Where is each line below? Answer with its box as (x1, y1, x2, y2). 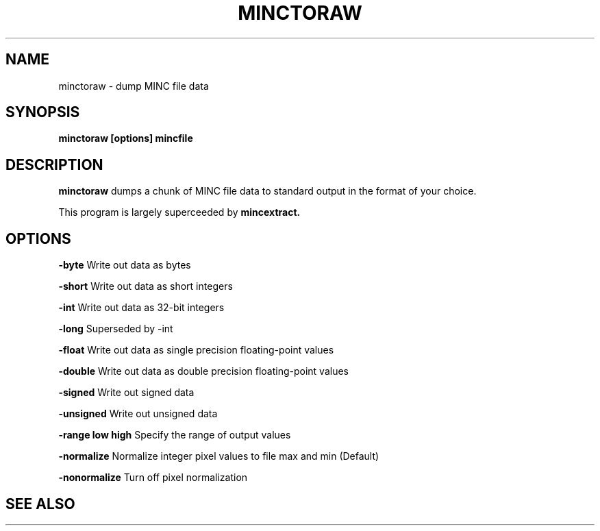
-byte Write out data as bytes (58, 259, 191, 271)
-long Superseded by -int (58, 323, 173, 335)
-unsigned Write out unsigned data (58, 408, 218, 420)
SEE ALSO (5, 495, 75, 513)
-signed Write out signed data (58, 386, 195, 399)
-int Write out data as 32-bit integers (58, 301, 225, 314)
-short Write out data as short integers (58, 280, 233, 293)
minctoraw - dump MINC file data (58, 79, 209, 92)
